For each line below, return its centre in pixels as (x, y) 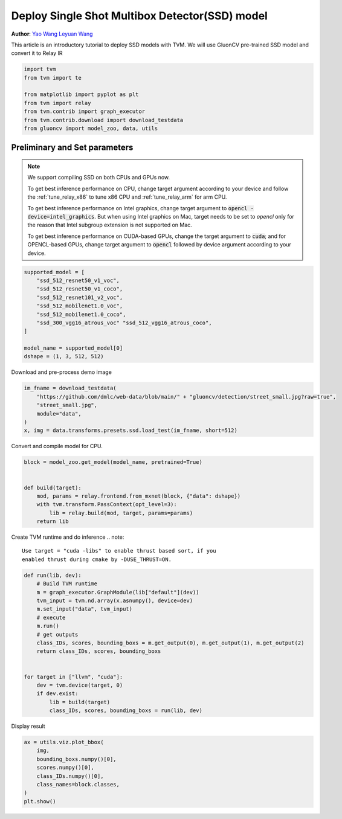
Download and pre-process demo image (61, 372)
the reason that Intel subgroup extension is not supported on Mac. (110, 225)
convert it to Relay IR (37, 53)
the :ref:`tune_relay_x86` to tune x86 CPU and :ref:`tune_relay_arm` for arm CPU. (127, 197)
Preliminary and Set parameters (72, 148)
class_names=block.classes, (78, 784)
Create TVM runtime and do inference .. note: (68, 537)
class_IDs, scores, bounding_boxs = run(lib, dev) (126, 711)
